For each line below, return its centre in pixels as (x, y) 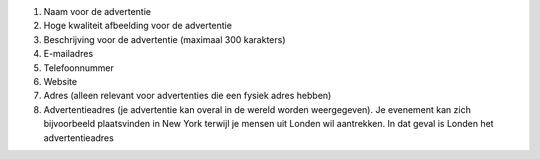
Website (60, 81)
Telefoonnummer (78, 67)
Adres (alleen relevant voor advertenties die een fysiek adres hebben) (187, 96)
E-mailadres (68, 54)
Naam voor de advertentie (97, 11)
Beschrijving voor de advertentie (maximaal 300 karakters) (164, 39)
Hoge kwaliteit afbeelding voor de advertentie (137, 26)
